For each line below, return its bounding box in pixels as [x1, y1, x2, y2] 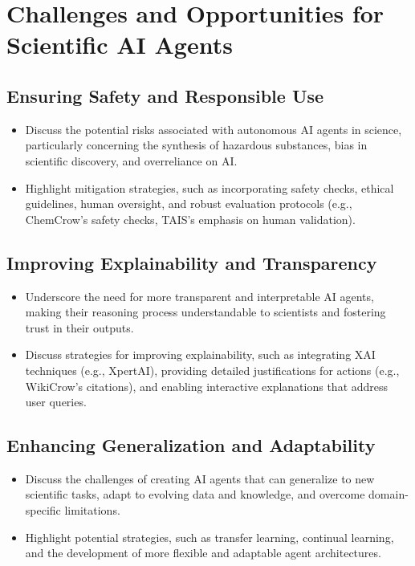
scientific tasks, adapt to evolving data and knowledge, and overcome [25, 486, 365, 503]
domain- [368, 486, 409, 503]
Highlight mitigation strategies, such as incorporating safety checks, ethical [25, 179, 394, 196]
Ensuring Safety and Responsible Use [6, 83, 324, 108]
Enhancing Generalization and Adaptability [6, 433, 376, 458]
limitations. [64, 502, 120, 519]
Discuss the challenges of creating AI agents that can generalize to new [25, 470, 375, 487]
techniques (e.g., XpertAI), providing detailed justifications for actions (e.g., [25, 361, 400, 378]
